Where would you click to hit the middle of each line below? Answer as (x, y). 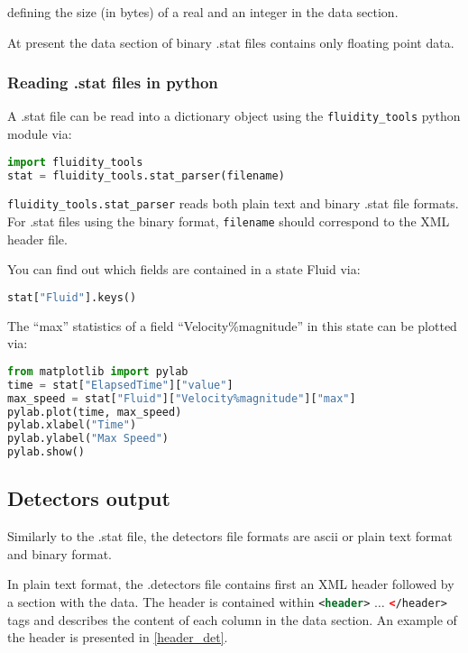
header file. (37, 239)
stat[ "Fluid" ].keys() (72, 297)
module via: (40, 134)
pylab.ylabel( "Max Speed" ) (88, 439)
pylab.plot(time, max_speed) (95, 412)
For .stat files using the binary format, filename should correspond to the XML (229, 221)
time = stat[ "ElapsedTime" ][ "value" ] (120, 385)
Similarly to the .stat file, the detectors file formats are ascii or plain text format (230, 536)
